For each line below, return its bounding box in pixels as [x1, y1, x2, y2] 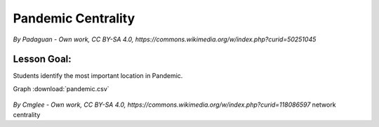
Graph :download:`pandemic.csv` [13, 84, 109, 93]
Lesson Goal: [13, 53, 72, 65]
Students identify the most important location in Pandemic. [13, 72, 183, 80]
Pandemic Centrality [13, 11, 135, 26]
